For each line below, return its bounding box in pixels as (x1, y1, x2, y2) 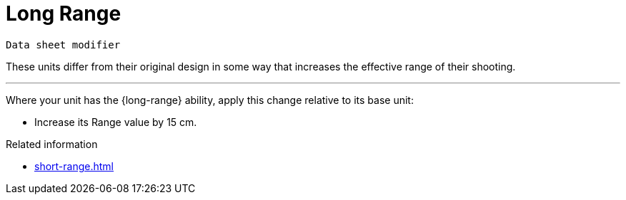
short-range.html (34, 159, 114, 172)
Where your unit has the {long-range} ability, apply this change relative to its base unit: (6, 93, 414, 106)
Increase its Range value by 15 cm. (34, 115, 197, 128)
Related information (6, 137, 98, 150)
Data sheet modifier (6, 38, 121, 51)
